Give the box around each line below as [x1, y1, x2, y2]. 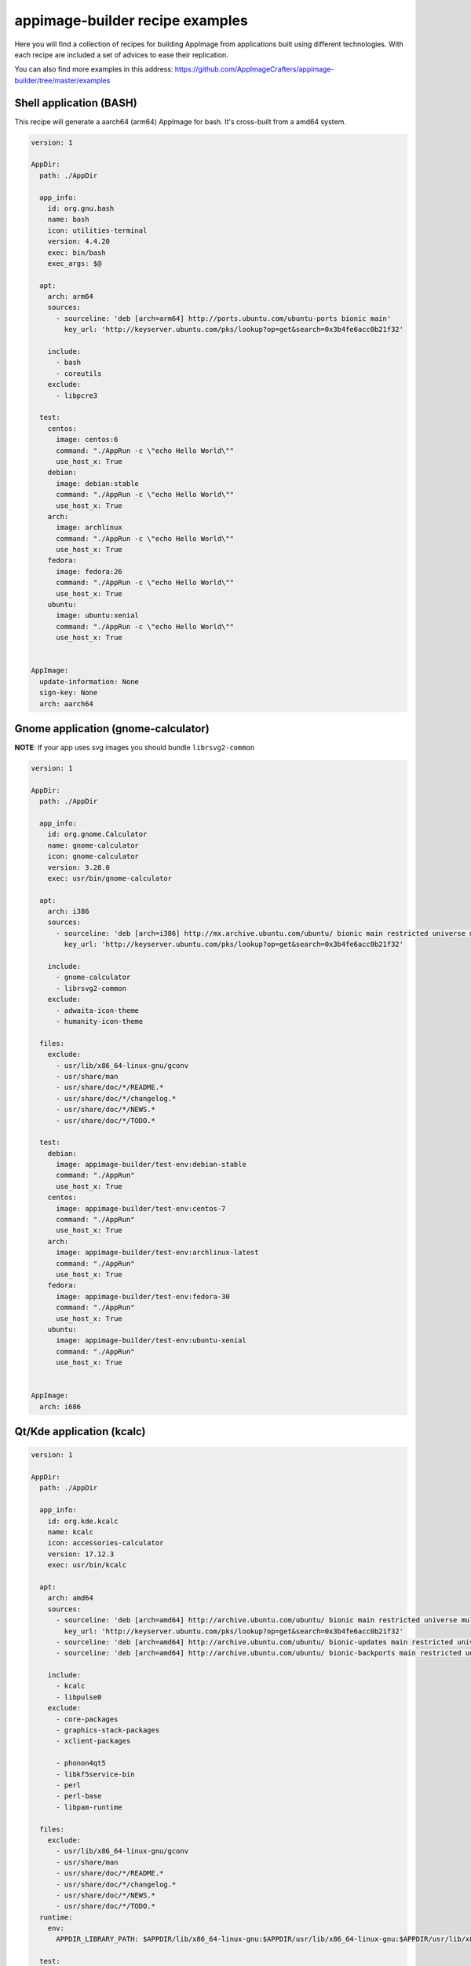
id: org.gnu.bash [47, 204, 115, 212]
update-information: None [39, 677, 139, 686]
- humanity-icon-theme [56, 1017, 144, 1025]
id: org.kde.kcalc [47, 1516, 119, 1526]
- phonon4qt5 [56, 1758, 106, 1768]
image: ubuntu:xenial [56, 611, 139, 620]
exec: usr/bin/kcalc [47, 1561, 127, 1570]
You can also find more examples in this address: [14, 64, 173, 74]
